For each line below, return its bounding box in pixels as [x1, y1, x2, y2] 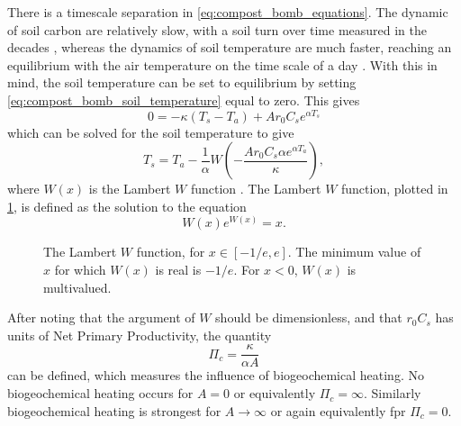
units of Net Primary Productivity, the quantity [7, 325, 272, 344]
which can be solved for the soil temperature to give [7, 122, 294, 141]
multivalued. [43, 277, 112, 296]
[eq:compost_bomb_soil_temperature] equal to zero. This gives [7, 90, 360, 109]
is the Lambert [88, 179, 171, 198]
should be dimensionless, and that [215, 308, 402, 327]
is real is [155, 260, 202, 279]
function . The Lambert [190, 179, 321, 198]
